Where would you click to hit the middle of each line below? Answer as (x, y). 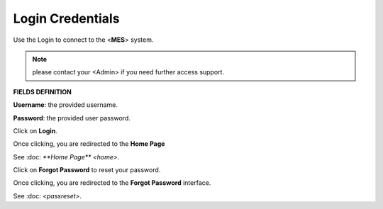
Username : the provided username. (66, 105)
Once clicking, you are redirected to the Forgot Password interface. (112, 183)
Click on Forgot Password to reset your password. (87, 170)
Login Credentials (66, 18)
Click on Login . (35, 130)
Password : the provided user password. (72, 118)
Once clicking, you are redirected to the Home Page (89, 144)
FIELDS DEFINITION (43, 91)
